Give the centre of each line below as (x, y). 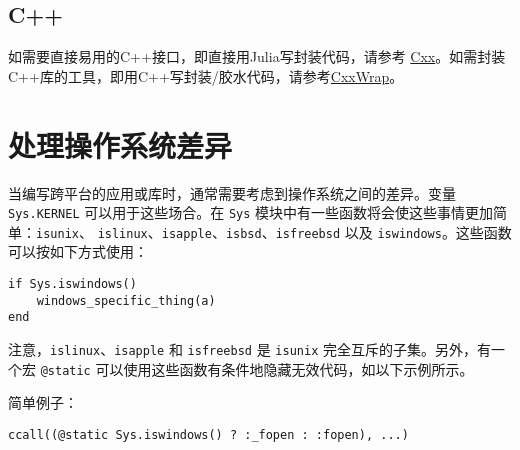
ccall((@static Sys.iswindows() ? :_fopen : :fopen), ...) (208, 434)
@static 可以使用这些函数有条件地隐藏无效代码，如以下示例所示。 (257, 368)
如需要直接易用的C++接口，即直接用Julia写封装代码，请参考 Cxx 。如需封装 (257, 56)
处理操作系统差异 (120, 144)
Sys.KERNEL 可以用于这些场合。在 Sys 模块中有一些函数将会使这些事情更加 (251, 212)
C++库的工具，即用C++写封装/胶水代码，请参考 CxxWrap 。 (206, 75)
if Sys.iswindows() (72, 284)
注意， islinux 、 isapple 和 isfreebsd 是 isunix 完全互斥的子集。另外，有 (249, 348)
